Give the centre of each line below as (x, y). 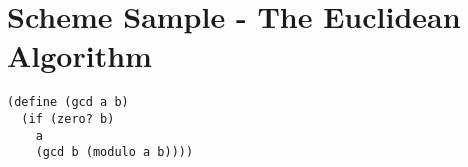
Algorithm (79, 55)
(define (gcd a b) (68, 102)
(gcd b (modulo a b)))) (114, 152)
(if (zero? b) (68, 118)
